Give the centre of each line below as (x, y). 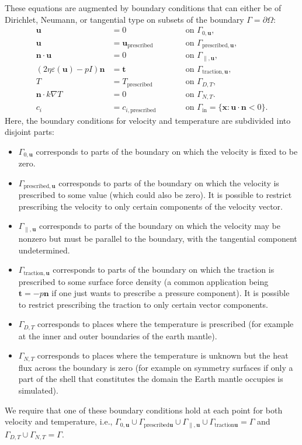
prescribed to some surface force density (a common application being (143, 281)
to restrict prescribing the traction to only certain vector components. (143, 304)
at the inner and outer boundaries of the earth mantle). (118, 336)
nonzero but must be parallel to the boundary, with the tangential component (158, 238)
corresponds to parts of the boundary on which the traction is (164, 270)
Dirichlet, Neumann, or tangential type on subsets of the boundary (124, 19)
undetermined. (44, 250)
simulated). (38, 390)
